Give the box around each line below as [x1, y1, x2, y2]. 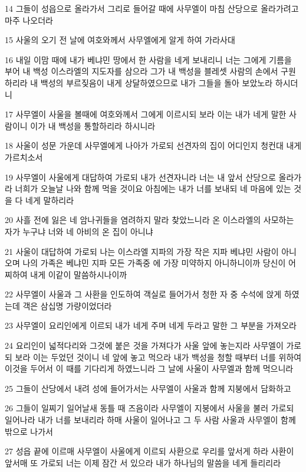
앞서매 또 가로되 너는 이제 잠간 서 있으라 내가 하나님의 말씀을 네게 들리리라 [5, 456, 281, 468]
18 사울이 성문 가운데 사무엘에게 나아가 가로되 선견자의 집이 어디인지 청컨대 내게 [5, 139, 302, 152]
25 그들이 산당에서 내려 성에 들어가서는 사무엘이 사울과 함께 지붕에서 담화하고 [5, 382, 291, 394]
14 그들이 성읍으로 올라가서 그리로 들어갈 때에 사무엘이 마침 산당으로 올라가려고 [5, 2, 299, 14]
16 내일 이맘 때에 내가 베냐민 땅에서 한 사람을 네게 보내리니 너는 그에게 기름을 [5, 53, 292, 65]
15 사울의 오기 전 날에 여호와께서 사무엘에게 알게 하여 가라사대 [5, 34, 235, 46]
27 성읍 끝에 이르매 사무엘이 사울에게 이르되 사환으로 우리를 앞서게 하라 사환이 [5, 445, 294, 457]
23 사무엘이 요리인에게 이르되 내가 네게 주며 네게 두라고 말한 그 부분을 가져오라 [5, 319, 297, 332]
